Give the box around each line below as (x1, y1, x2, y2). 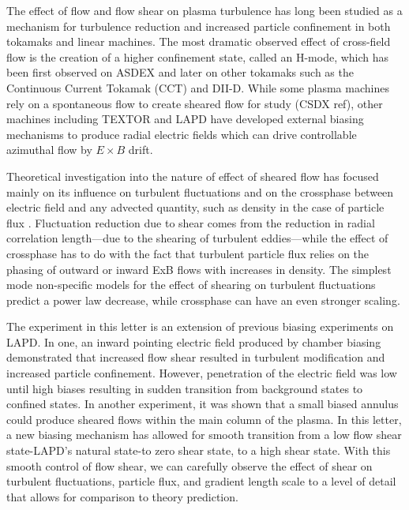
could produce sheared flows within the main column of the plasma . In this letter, (6, 411, 402, 427)
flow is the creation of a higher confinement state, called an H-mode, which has (6, 48, 389, 65)
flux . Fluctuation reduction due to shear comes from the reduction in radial (6, 214, 375, 231)
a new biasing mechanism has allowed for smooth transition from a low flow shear (6, 426, 402, 443)
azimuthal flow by (6, 141, 92, 158)
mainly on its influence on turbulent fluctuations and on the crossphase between (6, 183, 394, 200)
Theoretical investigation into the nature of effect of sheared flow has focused (6, 167, 379, 184)
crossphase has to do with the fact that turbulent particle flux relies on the (6, 245, 370, 261)
